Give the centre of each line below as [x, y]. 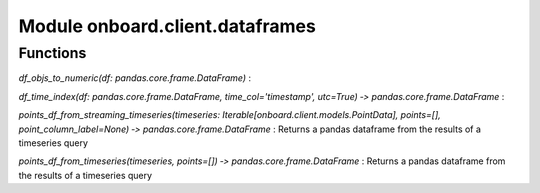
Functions [52, 53]
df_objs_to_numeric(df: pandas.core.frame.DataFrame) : [135, 78]
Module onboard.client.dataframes [167, 26]
